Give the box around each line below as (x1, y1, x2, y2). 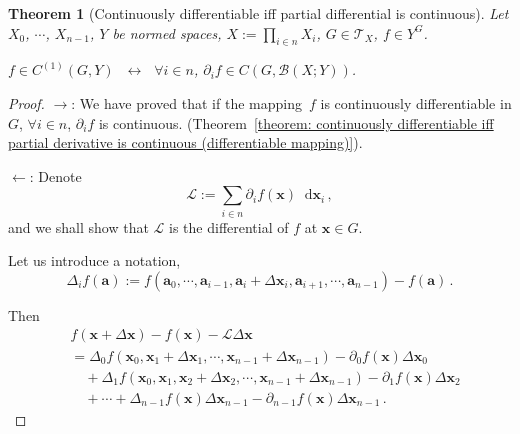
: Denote (29, 165, 82, 186)
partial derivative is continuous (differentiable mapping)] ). (8, 132, 363, 153)
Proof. (8, 92, 45, 113)
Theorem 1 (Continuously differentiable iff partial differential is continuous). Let (8, 3, 509, 23)
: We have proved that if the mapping (71, 92, 302, 113)
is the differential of (169, 216, 289, 237)
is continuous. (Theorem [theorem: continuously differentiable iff (98, 112, 494, 133)
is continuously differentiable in (320, 92, 512, 113)
